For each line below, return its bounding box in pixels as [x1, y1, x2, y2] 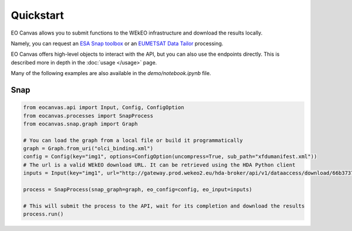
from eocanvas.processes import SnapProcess [23, 112, 154, 119]
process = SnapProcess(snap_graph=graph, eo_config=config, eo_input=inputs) [23, 186, 252, 193]
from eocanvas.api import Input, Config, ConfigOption [23, 104, 184, 111]
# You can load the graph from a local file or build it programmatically [23, 137, 243, 144]
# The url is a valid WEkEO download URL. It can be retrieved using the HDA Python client [23, 161, 296, 168]
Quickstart [11, 9, 65, 22]
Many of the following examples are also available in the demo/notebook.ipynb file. [11, 70, 211, 77]
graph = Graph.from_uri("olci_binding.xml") [23, 145, 154, 152]
